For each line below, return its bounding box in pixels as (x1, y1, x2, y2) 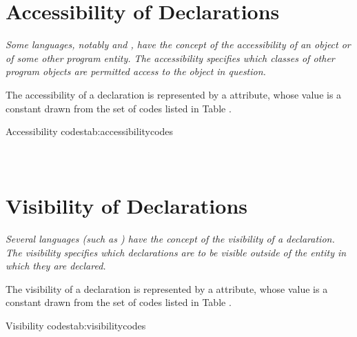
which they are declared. (6, 258, 106, 273)
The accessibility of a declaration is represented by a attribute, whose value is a (6, 87, 342, 101)
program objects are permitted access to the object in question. (6, 64, 266, 79)
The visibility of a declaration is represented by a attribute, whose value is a (6, 281, 328, 296)
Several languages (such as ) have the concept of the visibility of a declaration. (6, 232, 335, 245)
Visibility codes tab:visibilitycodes (6, 318, 146, 332)
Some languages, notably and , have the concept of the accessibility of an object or (6, 37, 351, 52)
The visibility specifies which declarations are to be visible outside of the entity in (6, 245, 347, 259)
